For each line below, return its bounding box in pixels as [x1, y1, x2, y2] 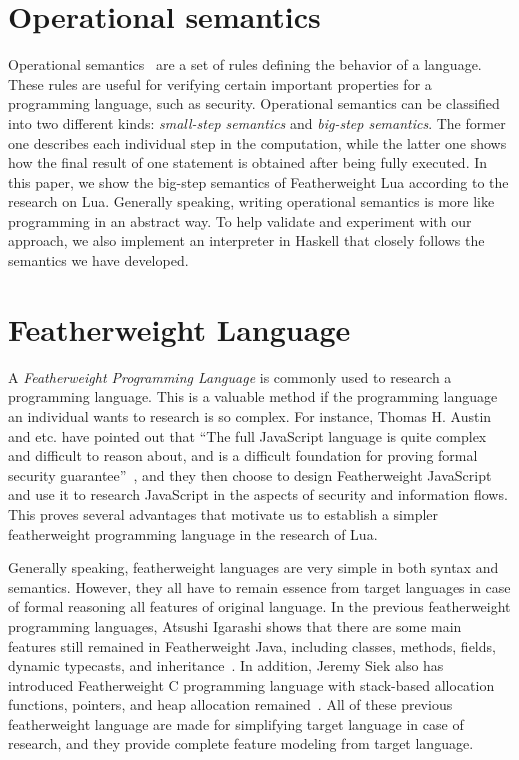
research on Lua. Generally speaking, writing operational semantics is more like [8, 191, 495, 212]
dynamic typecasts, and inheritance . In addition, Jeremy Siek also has [8, 655, 444, 676]
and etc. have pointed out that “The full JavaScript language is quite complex [8, 425, 487, 446]
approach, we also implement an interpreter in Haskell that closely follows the [8, 230, 485, 251]
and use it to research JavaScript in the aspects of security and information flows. [8, 484, 508, 505]
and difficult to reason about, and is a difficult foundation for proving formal [8, 445, 478, 466]
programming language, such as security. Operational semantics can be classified [8, 93, 500, 114]
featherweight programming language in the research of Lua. [8, 523, 378, 544]
